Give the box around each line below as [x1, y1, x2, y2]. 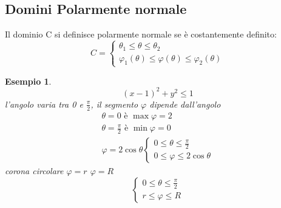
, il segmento [90, 97, 138, 110]
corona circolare [5, 164, 64, 177]
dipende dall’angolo [149, 97, 221, 110]
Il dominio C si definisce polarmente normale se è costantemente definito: [5, 28, 277, 41]
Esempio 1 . [5, 74, 52, 87]
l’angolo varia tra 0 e [5, 97, 83, 110]
